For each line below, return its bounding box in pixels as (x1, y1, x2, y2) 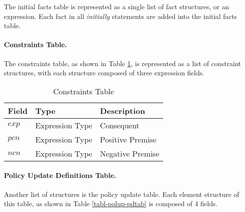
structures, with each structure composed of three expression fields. (4, 68, 205, 78)
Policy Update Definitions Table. (4, 170, 116, 180)
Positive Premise (100, 133, 157, 145)
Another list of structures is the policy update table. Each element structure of (4, 189, 239, 199)
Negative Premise (100, 147, 160, 159)
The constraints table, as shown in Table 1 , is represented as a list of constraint (4, 58, 241, 68)
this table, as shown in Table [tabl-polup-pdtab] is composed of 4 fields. (4, 198, 218, 209)
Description (100, 105, 145, 116)
